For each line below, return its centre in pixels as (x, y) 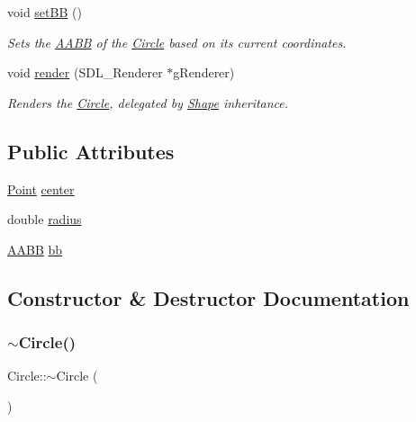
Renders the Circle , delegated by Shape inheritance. (148, 102)
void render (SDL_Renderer (85, 72)
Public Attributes (91, 151)
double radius (45, 219)
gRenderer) (204, 72)
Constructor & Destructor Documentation (208, 297)
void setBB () (45, 12)
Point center (41, 189)
